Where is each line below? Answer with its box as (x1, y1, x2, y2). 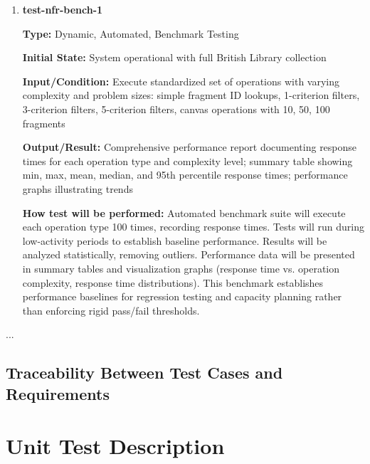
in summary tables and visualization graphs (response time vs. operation (22, 260, 340, 275)
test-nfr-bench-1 (22, 2, 103, 16)
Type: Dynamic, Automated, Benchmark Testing (22, 26, 239, 41)
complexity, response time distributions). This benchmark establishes (22, 275, 324, 290)
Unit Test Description (6, 431, 225, 460)
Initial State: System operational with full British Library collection (22, 50, 327, 65)
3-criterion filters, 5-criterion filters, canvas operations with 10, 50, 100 (22, 101, 330, 116)
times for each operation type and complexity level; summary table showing (22, 153, 353, 168)
